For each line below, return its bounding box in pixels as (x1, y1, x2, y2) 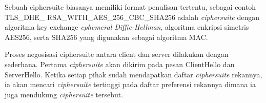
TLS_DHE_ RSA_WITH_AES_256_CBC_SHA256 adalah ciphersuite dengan (5, 11, 259, 22)
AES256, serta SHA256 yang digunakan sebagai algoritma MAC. (5, 31, 208, 42)
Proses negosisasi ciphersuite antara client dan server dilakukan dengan (5, 49, 229, 59)
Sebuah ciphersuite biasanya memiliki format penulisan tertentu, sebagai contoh (5, 2, 256, 12)
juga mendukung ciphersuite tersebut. (5, 89, 124, 99)
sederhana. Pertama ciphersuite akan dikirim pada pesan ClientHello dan (5, 58, 235, 69)
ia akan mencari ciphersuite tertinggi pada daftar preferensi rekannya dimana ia (5, 79, 256, 90)
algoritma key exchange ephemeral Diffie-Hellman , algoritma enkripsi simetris (5, 22, 249, 32)
